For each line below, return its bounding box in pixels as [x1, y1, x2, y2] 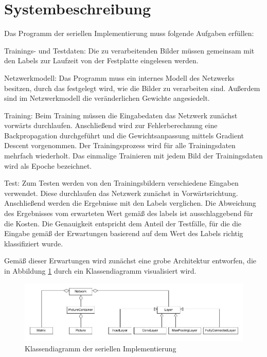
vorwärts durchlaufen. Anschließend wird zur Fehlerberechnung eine [4, 120, 218, 131]
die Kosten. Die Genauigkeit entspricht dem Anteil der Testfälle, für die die [4, 218, 242, 228]
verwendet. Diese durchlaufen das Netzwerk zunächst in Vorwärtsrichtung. [4, 187, 238, 198]
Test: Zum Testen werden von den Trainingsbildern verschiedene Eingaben [4, 177, 239, 188]
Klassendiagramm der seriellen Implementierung [25, 343, 176, 354]
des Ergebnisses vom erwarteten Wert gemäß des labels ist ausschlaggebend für [4, 208, 253, 219]
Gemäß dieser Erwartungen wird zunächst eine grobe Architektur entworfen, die [4, 255, 256, 266]
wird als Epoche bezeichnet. [4, 160, 92, 171]
